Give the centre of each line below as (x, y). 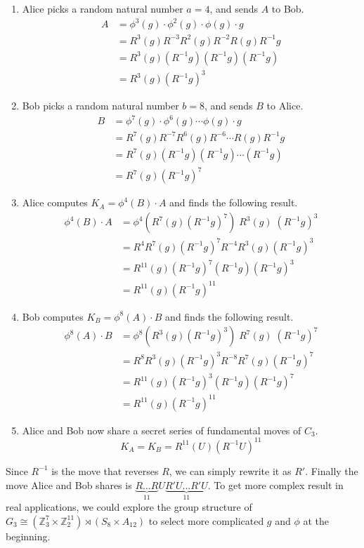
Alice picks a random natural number (103, 8)
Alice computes (55, 202)
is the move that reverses (105, 470)
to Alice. (285, 106)
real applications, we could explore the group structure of (129, 507)
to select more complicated (206, 520)
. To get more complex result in (275, 484)
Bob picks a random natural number (100, 106)
